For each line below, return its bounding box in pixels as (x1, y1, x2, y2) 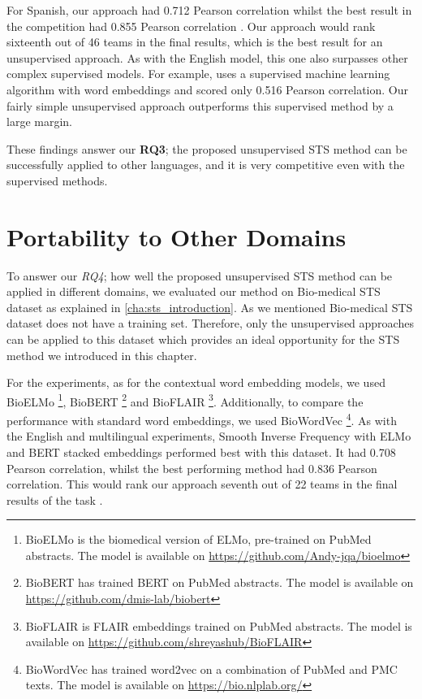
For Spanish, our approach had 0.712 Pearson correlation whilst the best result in (6, 2, 412, 18)
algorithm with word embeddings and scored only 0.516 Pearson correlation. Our (6, 80, 409, 98)
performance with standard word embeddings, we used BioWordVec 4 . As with (6, 410, 397, 428)
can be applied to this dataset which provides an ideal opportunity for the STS (6, 331, 400, 348)
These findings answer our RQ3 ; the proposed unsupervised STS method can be (6, 140, 407, 157)
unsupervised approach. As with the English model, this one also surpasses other (6, 49, 408, 66)
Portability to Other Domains (6, 219, 347, 253)
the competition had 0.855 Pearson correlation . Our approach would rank (6, 17, 376, 34)
